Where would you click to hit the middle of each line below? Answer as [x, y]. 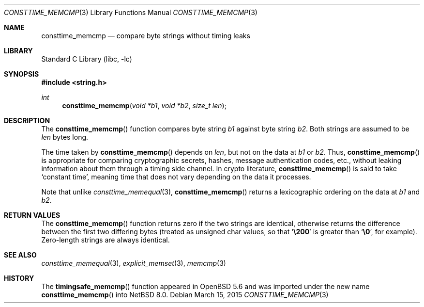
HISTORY [19, 278]
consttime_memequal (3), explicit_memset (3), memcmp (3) [134, 263]
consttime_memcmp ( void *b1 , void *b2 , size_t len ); [144, 105]
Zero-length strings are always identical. [106, 240]
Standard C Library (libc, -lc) [87, 59]
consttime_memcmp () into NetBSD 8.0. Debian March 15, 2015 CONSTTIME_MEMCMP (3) [185, 295]
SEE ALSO [20, 255]
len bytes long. [65, 137]
